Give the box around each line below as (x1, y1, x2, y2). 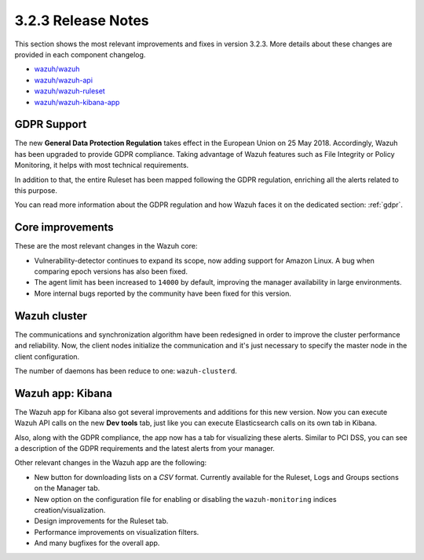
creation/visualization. (34, 505, 106, 515)
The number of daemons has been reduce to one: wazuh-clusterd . (14, 365, 237, 376)
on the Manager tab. (34, 483, 101, 493)
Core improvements (14, 220, 114, 235)
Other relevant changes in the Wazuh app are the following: (14, 458, 207, 467)
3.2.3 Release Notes (14, 12, 149, 29)
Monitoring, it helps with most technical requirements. (14, 161, 189, 170)
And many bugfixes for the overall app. (34, 538, 160, 548)
